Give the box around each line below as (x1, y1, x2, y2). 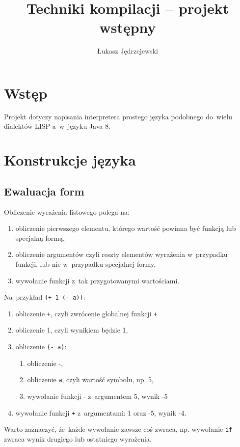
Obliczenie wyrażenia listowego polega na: (4, 206, 130, 217)
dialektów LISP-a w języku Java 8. (4, 121, 110, 131)
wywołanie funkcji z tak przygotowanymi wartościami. (15, 275, 180, 285)
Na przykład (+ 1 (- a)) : (4, 292, 85, 302)
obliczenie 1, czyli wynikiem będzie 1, (15, 325, 128, 335)
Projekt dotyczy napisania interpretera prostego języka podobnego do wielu (4, 111, 232, 121)
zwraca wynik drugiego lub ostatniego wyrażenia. (4, 433, 152, 444)
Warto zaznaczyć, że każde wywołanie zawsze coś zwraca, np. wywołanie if (4, 424, 233, 434)
